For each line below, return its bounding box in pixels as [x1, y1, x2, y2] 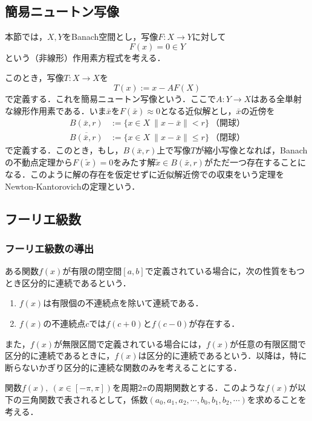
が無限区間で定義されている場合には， [54, 337, 206, 350]
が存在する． [189, 317, 240, 330]
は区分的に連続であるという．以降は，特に [138, 349, 307, 362]
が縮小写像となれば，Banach [195, 144, 308, 156]
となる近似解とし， [160, 104, 236, 117]
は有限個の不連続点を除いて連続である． [43, 297, 204, 309]
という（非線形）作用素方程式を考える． [5, 51, 166, 63]
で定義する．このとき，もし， [5, 144, 123, 156]
